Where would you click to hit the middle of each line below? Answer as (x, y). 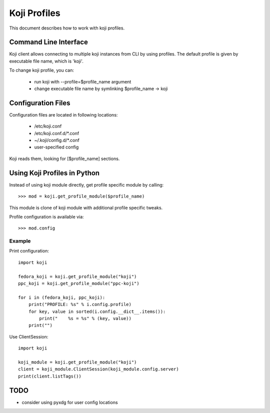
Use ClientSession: (29, 336)
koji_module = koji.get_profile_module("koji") (77, 362)
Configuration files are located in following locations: (63, 114)
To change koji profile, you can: (42, 70)
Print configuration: (29, 251)
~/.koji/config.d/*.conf (57, 140)
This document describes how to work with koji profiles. (67, 28)
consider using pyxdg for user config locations (70, 402)
